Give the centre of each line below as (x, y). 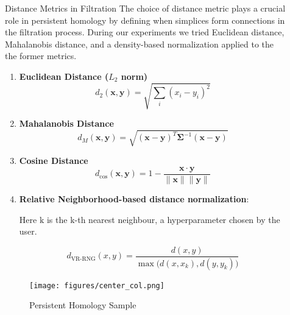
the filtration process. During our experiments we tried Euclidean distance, (145, 32)
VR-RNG (83, 259)
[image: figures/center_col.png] (97, 285)
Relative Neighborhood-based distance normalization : (134, 198)
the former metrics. (41, 56)
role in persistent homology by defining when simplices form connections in (145, 20)
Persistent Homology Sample (83, 305)
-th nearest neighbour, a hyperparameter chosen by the (177, 219)
